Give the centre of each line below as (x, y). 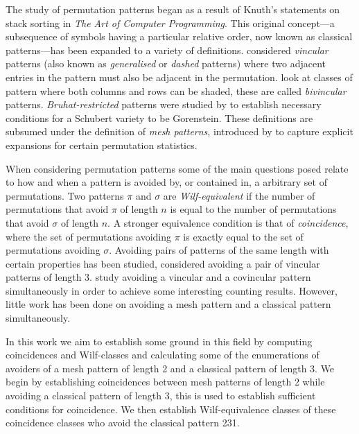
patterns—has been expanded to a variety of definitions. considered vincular (167, 50)
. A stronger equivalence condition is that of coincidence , (228, 222)
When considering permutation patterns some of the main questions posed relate (177, 168)
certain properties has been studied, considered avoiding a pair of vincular (163, 263)
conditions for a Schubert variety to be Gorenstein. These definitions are (159, 118)
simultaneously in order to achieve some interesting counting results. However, (172, 290)
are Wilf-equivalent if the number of (239, 195)
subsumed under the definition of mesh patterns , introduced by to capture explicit (179, 131)
